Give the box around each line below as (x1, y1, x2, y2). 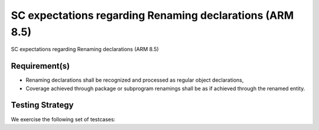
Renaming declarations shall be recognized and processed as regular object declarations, (25, 76, 244, 84)
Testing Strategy (11, 100, 74, 110)
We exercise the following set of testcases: (11, 115, 116, 123)
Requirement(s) (11, 61, 70, 71)
